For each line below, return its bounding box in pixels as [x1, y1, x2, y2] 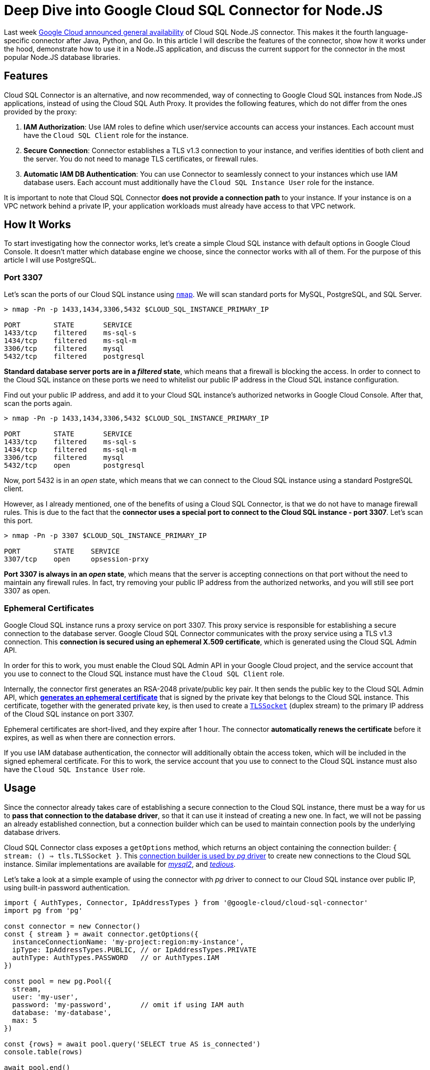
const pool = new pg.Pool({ [4, 977, 112, 985]
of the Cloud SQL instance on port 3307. [4, 709, 134, 718]
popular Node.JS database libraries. [4, 53, 120, 61]
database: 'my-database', [12, 1008, 112, 1016]
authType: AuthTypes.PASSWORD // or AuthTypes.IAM [12, 953, 219, 962]
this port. [4, 516, 33, 525]
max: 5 [12, 1016, 37, 1024]
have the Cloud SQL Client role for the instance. [24, 131, 188, 139]
